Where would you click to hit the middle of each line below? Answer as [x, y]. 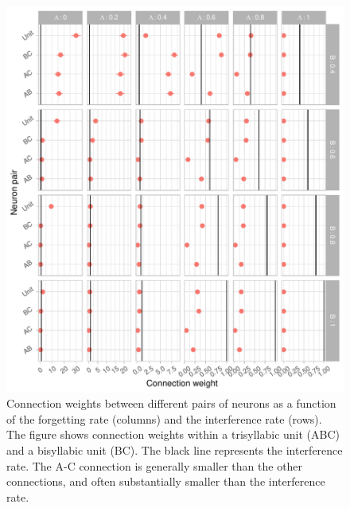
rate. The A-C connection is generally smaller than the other [155, 465]
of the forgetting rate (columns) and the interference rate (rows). [164, 418]
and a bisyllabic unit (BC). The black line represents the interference [175, 449]
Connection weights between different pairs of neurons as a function [171, 403]
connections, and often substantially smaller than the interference [166, 481]
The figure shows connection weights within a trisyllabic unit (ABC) [173, 434]
